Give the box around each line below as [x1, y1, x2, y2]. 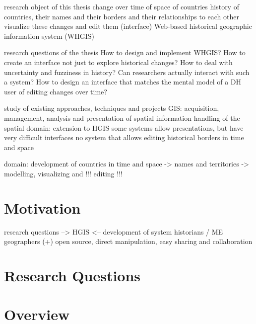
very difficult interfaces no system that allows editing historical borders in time [4, 132, 244, 143]
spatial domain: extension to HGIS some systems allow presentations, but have [4, 122, 244, 133]
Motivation [4, 197, 81, 218]
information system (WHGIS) [4, 30, 94, 41]
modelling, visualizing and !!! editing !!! [4, 168, 123, 178]
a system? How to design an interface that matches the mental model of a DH [4, 77, 242, 87]
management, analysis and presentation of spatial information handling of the [4, 112, 240, 123]
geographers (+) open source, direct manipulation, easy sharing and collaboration [4, 236, 253, 246]
